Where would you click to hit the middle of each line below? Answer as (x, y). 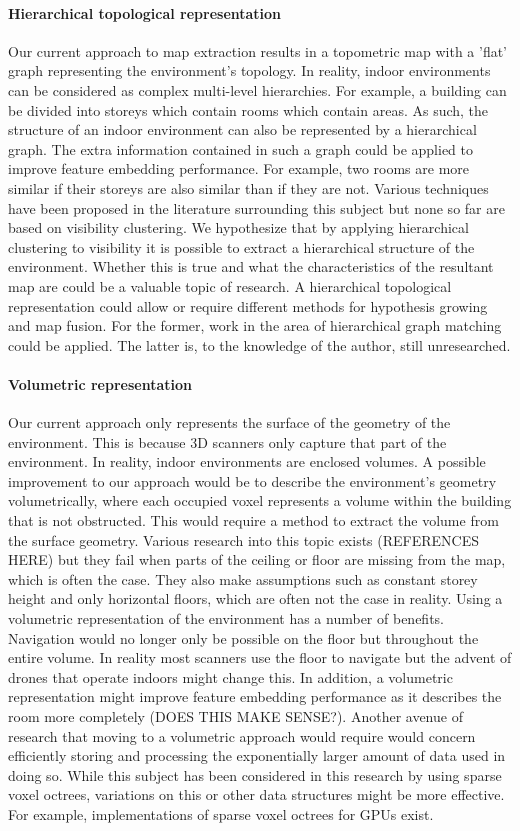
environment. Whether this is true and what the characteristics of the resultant (251, 266)
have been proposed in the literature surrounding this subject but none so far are (256, 207)
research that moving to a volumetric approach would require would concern (242, 735)
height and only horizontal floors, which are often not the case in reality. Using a (255, 598)
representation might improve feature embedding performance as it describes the (255, 696)
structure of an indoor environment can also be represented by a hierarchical (242, 129)
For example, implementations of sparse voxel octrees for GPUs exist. (221, 813)
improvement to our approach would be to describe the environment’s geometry (252, 480)
